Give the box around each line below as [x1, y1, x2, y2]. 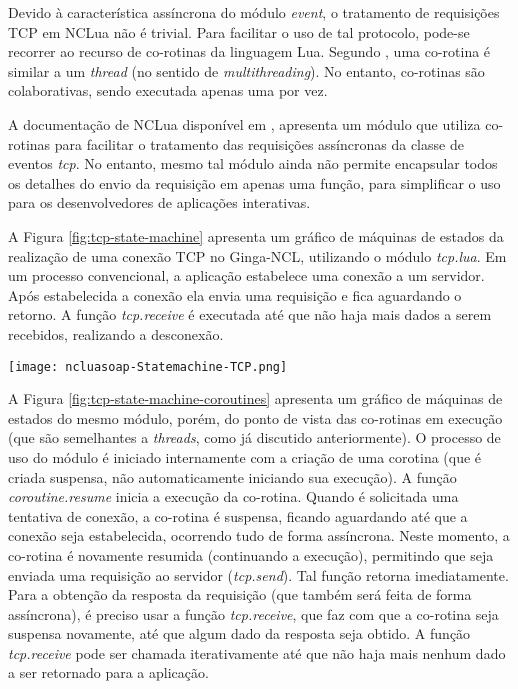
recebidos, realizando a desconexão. [8, 323, 224, 344]
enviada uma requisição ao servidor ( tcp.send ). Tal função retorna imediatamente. [8, 564, 509, 585]
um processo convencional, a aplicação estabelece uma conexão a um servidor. [8, 265, 485, 286]
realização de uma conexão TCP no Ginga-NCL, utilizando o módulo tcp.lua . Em [8, 245, 507, 266]
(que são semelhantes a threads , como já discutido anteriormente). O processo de [8, 427, 501, 448]
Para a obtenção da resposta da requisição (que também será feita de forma [8, 584, 472, 605]
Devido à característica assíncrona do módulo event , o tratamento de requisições [8, 2, 500, 22]
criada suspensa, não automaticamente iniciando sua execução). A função [8, 466, 457, 487]
